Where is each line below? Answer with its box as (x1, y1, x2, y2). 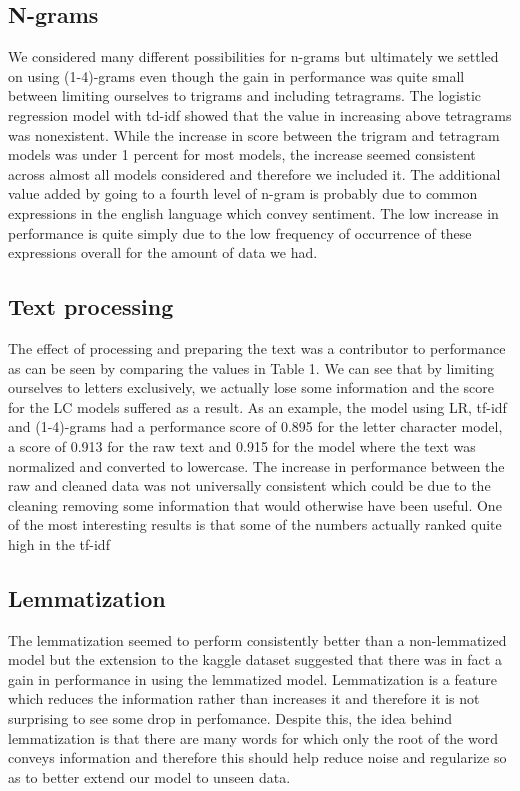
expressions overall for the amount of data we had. (8, 242, 318, 263)
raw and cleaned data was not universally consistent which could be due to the (8, 475, 491, 496)
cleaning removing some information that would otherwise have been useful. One (8, 494, 502, 515)
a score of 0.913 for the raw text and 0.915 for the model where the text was (8, 435, 476, 456)
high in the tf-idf (8, 533, 110, 554)
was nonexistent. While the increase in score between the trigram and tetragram (8, 124, 500, 145)
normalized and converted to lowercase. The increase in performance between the (8, 455, 505, 476)
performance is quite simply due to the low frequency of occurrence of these (8, 222, 472, 243)
